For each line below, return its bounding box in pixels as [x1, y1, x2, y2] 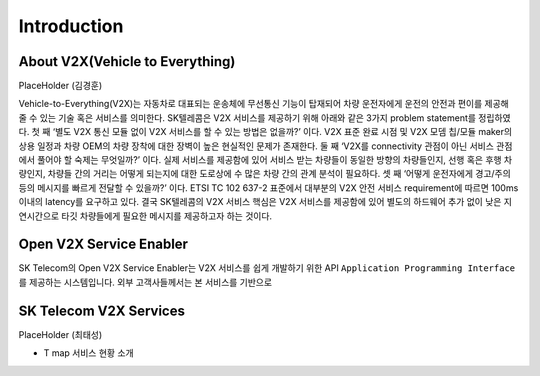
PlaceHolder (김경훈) [18, 80, 103, 92]
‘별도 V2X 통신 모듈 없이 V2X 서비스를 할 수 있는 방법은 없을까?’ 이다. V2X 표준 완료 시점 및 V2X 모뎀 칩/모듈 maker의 [52, 126, 513, 138]
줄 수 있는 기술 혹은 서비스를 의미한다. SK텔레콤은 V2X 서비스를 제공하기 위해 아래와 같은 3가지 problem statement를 [18, 111, 477, 124]
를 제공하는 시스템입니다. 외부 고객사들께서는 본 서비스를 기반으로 [18, 276, 273, 288]
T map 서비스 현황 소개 [43, 347, 134, 359]
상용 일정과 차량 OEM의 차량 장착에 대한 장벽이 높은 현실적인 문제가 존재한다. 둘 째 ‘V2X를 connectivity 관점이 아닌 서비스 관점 [18, 140, 513, 152]
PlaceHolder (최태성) [18, 328, 103, 340]
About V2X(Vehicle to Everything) [18, 53, 236, 70]
